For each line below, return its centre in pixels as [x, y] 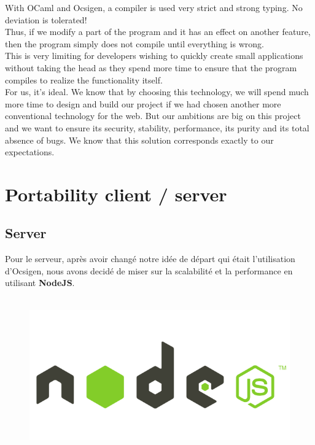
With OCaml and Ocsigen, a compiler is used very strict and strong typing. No [154, 7]
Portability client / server [116, 194]
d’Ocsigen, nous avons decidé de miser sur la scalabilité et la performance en [149, 270]
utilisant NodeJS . [40, 283]
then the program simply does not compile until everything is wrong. [134, 43]
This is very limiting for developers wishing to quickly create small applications [154, 56]
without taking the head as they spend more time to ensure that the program [151, 67]
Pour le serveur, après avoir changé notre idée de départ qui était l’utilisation [150, 259]
